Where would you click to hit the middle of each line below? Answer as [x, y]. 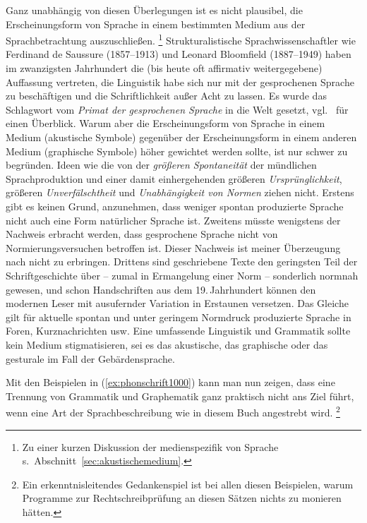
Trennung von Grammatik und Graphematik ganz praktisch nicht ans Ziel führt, [180, 396]
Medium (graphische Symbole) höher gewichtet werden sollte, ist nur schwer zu [177, 151]
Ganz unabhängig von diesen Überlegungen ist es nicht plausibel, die [154, 10]
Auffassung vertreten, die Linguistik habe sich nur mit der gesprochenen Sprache [180, 82]
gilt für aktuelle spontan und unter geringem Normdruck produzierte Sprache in [179, 317]
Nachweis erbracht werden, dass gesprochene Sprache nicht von [142, 234]
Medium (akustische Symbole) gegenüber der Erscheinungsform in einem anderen [181, 137]
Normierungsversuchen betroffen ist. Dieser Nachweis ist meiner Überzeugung [173, 247]
